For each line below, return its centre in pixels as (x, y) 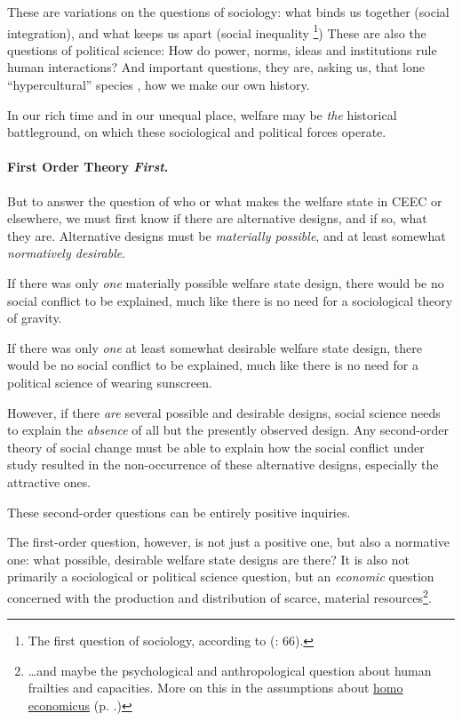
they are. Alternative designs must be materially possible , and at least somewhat (227, 235)
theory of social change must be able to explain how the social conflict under (216, 447)
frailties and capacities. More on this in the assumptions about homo (215, 688)
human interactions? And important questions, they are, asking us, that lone (216, 67)
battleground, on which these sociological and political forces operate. (197, 132)
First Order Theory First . (88, 167)
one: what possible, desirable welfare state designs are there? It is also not (208, 559)
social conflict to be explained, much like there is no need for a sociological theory (230, 300)
